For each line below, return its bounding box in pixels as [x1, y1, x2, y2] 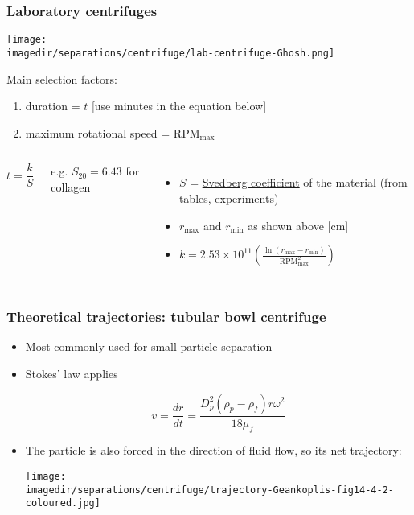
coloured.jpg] [25, 497, 100, 509]
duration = [25, 97, 80, 114]
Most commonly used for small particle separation [25, 338, 273, 355]
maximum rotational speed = [25, 124, 170, 141]
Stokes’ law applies [25, 365, 118, 381]
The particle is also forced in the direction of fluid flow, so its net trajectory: [25, 442, 402, 459]
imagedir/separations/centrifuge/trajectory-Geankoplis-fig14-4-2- [25, 484, 394, 496]
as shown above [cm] [248, 216, 349, 233]
